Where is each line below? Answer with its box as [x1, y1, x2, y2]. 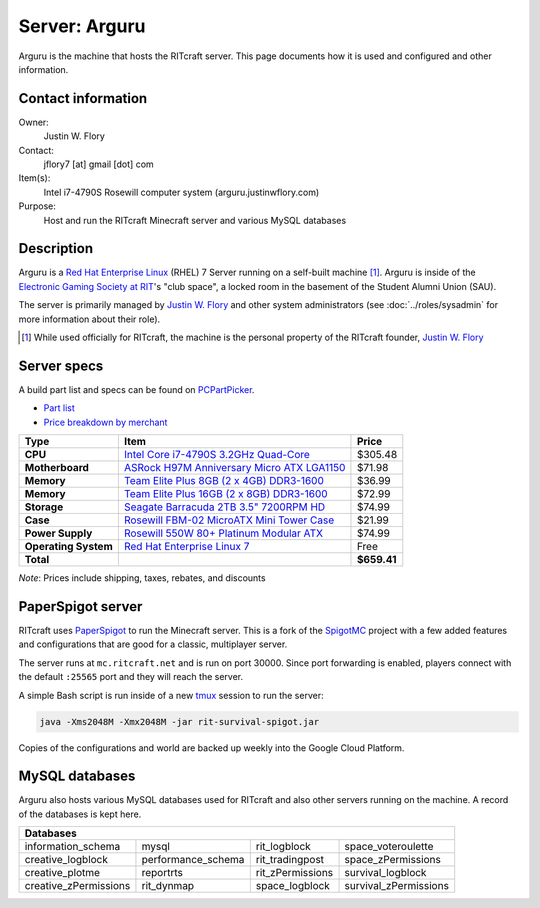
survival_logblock [344, 866, 427, 880]
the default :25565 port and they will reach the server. [18, 671, 244, 683]
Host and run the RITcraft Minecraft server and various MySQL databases [43, 214, 347, 226]
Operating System [24, 540, 114, 554]
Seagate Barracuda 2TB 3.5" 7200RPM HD [123, 500, 326, 514]
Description [18, 240, 94, 257]
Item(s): [18, 172, 51, 184]
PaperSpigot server [18, 598, 143, 615]
